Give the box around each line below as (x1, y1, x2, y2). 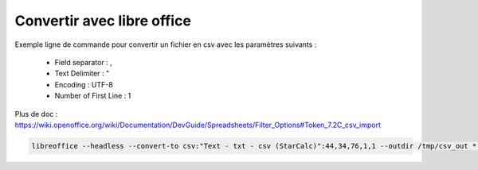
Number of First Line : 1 (54, 91, 131, 101)
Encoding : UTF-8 (54, 79, 113, 89)
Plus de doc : (14, 109, 58, 118)
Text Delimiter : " (54, 68, 110, 79)
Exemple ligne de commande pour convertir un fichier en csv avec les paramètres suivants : (14, 40, 317, 49)
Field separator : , (54, 57, 113, 67)
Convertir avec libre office (14, 12, 191, 29)
